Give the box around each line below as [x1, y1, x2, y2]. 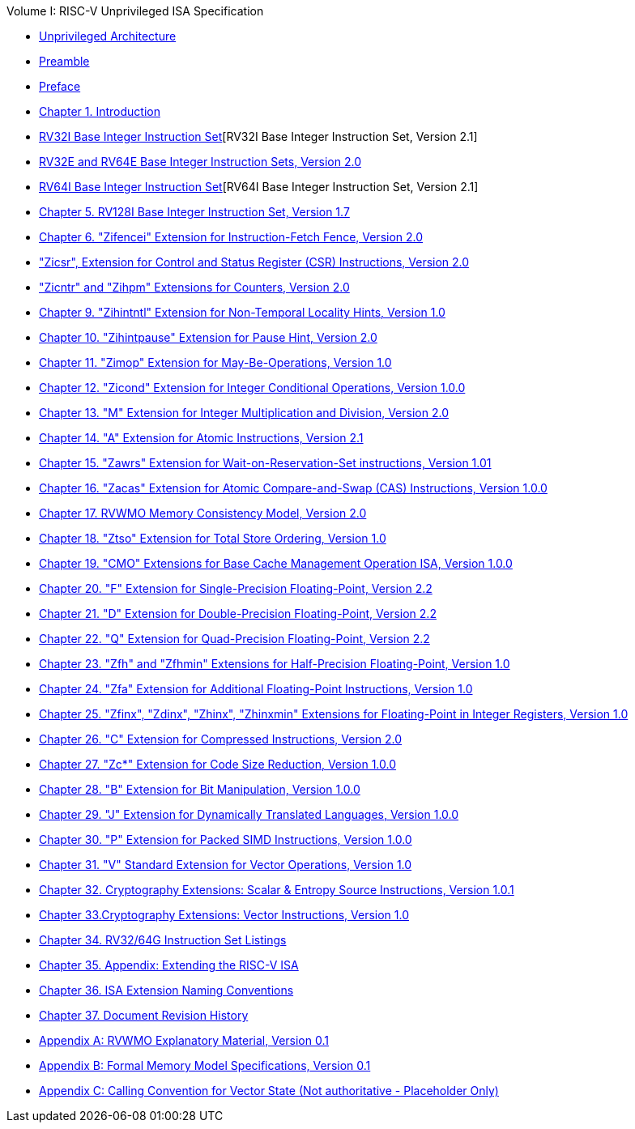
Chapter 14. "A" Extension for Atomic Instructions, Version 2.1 [39, 431, 364, 445]
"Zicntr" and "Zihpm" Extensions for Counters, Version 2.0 [39, 280, 350, 294]
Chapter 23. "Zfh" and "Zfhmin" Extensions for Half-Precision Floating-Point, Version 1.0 [39, 657, 510, 671]
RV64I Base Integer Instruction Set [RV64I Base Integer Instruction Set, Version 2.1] [39, 180, 479, 194]
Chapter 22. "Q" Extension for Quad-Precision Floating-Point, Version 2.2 [39, 632, 430, 645]
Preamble [39, 54, 90, 68]
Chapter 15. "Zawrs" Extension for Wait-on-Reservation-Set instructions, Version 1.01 [39, 456, 492, 470]
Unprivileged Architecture [39, 29, 177, 43]
